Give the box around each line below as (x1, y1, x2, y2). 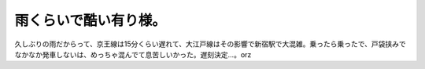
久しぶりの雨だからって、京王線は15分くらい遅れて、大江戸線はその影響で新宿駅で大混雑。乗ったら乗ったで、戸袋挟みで (14, 39, 406, 49)
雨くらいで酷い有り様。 (14, 12, 167, 29)
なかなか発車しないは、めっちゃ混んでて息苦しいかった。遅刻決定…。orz (14, 49, 252, 59)
